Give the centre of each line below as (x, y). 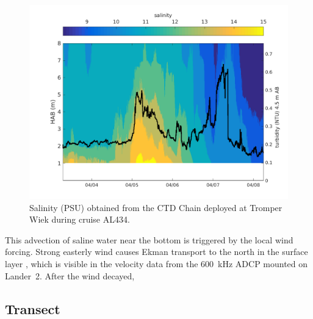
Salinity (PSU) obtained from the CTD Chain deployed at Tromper (156, 207)
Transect (33, 308)
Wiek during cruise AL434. (80, 219)
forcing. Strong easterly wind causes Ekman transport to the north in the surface (156, 252)
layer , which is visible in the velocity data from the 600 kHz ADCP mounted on (156, 263)
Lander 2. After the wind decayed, (70, 275)
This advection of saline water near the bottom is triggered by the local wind (149, 239)
